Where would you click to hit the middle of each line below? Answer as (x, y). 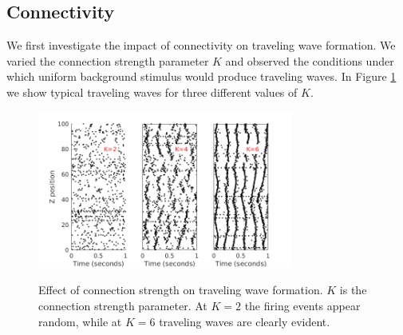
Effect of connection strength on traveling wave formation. (181, 290)
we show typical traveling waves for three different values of (152, 92)
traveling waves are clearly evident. (245, 321)
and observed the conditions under (310, 60)
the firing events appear (302, 306)
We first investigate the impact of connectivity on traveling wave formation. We (201, 45)
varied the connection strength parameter (108, 60)
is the (353, 290)
